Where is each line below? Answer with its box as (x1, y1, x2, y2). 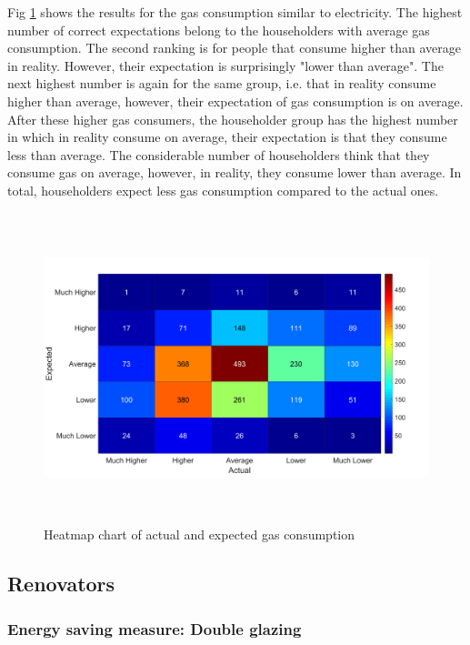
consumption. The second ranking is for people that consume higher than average (7, 38, 462, 57)
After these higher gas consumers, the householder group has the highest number (7, 109, 458, 128)
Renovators (7, 569, 115, 598)
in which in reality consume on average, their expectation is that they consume (7, 127, 447, 146)
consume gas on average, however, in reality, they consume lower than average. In (7, 163, 462, 182)
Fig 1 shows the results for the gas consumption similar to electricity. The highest (7, 3, 463, 21)
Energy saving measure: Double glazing (7, 617, 302, 640)
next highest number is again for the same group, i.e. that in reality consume (7, 74, 436, 93)
